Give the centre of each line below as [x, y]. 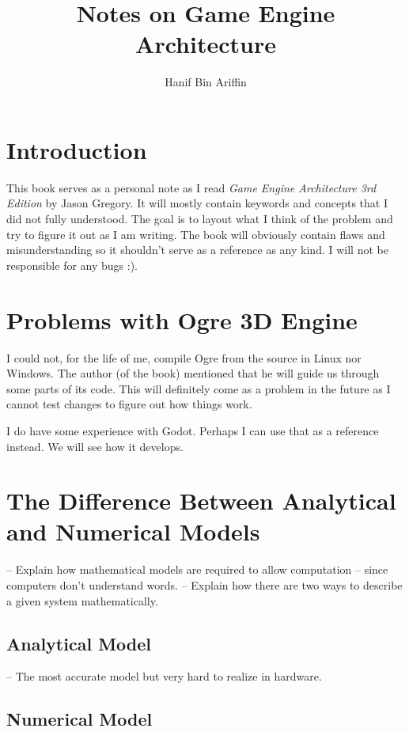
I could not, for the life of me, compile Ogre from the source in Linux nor [184, 357]
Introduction [77, 149]
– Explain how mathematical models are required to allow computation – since [197, 569]
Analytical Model [79, 643]
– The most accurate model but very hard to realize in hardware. [164, 676]
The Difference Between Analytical [201, 501]
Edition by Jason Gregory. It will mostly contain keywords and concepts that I [197, 203]
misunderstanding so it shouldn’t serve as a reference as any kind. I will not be [197, 250]
